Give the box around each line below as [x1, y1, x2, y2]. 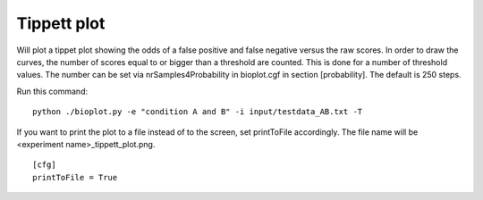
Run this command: [16, 86, 89, 96]
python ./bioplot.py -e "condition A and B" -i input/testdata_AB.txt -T [32, 107, 363, 117]
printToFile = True [32, 172, 118, 182]
